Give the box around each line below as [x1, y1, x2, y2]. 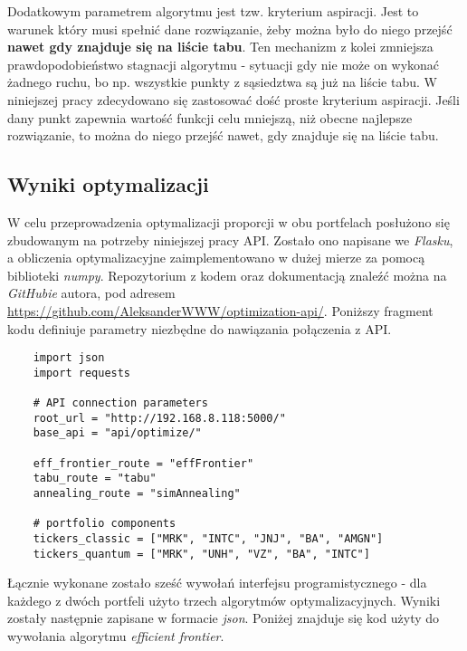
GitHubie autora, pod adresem [7, 283, 176, 302]
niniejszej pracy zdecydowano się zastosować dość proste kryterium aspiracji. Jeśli [7, 90, 460, 109]
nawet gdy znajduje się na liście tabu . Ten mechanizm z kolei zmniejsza [7, 37, 434, 56]
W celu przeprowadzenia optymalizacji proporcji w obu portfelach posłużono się [7, 212, 450, 231]
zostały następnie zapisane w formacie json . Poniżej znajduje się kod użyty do [7, 608, 440, 627]
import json [33, 351, 105, 365]
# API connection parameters [33, 397, 208, 410]
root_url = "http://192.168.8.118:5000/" [33, 411, 286, 425]
